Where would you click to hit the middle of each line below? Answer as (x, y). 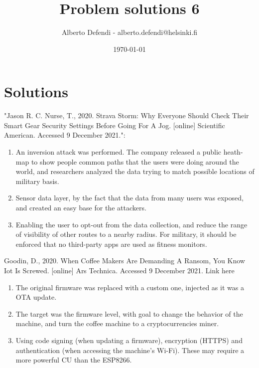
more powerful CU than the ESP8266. (74, 360)
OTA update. (36, 297)
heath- (233, 152)
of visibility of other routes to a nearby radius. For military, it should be (126, 234)
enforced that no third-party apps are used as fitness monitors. (111, 244)
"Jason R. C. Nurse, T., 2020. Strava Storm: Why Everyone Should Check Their (127, 115)
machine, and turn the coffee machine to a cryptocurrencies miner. (117, 323)
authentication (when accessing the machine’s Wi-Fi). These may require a (130, 350)
